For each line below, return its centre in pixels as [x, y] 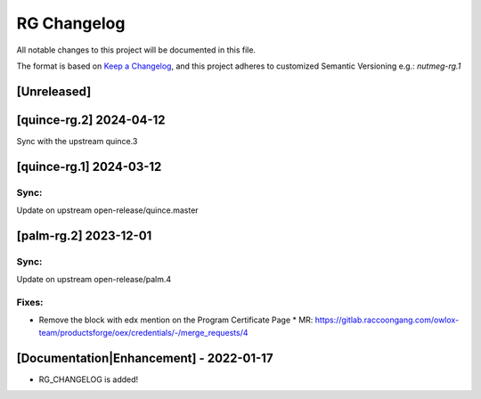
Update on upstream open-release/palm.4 [94, 280]
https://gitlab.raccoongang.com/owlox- [387, 320]
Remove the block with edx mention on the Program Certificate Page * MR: [176, 320]
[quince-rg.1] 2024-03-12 [89, 166]
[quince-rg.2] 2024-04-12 [91, 120]
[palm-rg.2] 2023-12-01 [84, 236]
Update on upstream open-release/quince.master [108, 210]
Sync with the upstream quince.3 [77, 141]
